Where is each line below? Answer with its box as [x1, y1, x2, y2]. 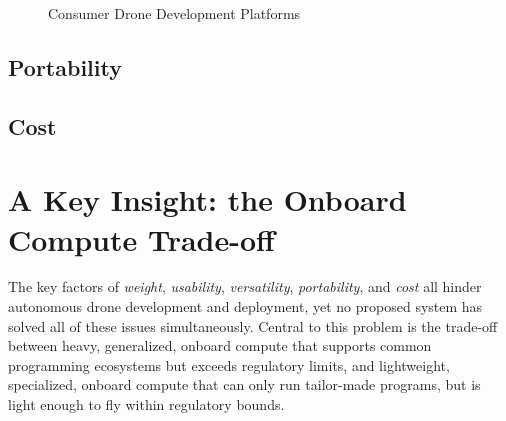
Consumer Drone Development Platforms [48, 3, 301, 23]
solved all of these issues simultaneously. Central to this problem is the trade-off [8, 315, 498, 336]
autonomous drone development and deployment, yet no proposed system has [8, 296, 483, 317]
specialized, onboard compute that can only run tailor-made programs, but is [8, 374, 481, 395]
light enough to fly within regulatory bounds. [8, 394, 285, 415]
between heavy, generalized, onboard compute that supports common [8, 335, 432, 356]
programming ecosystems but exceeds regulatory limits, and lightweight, [8, 354, 450, 375]
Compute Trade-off [8, 218, 275, 259]
